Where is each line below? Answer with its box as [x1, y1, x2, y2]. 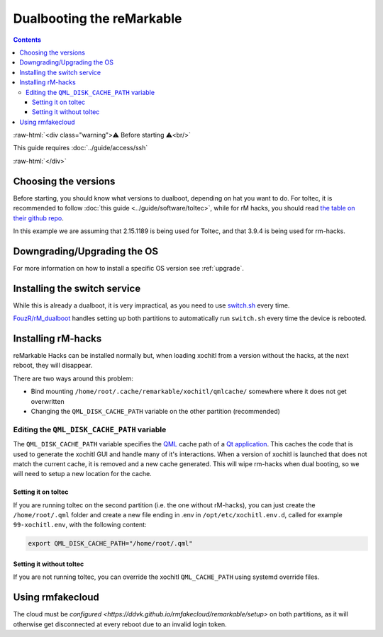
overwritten [30, 397, 65, 405]
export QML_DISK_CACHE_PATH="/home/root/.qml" [28, 539, 193, 548]
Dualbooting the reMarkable [13, 11, 182, 26]
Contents [13, 35, 42, 44]
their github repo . [13, 213, 64, 222]
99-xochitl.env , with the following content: [13, 521, 147, 529]
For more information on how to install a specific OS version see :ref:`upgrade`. [13, 264, 244, 272]
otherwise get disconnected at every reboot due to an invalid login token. [13, 620, 227, 628]
